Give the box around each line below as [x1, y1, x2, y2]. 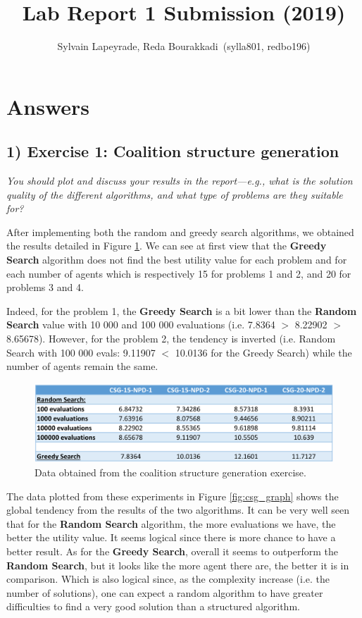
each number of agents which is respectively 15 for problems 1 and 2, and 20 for [6, 266, 351, 280]
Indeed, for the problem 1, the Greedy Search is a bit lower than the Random [6, 303, 357, 318]
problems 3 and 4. [6, 280, 84, 295]
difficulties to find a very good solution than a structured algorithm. [6, 599, 300, 614]
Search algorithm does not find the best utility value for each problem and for [6, 252, 347, 267]
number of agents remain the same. [6, 359, 158, 373]
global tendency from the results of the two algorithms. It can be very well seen [6, 502, 349, 517]
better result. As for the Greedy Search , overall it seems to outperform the [6, 544, 338, 559]
